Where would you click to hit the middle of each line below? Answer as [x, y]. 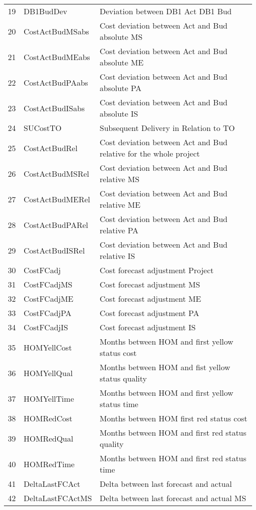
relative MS [120, 179]
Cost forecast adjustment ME [150, 299]
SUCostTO [43, 128]
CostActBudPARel [56, 224]
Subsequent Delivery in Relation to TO [167, 128]
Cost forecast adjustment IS [148, 327]
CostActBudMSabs [56, 31]
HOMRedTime [49, 464]
